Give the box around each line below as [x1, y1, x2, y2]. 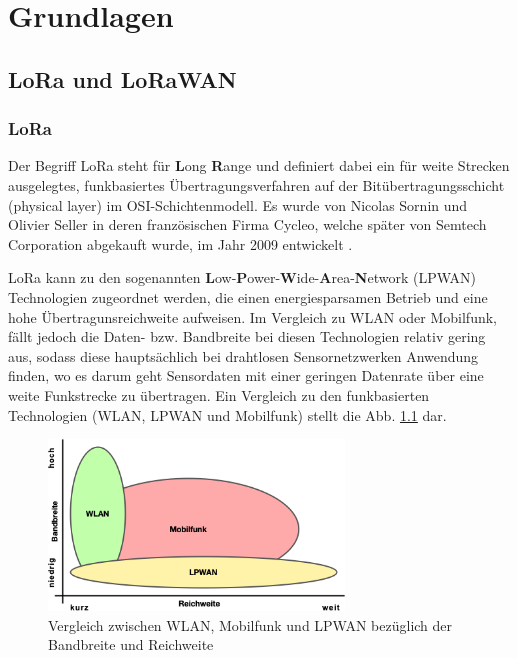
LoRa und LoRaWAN [8, 63, 237, 94]
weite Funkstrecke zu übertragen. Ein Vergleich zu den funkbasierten [8, 384, 430, 405]
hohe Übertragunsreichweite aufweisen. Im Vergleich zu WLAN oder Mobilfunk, [8, 306, 498, 327]
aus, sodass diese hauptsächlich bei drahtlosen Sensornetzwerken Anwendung [8, 345, 479, 366]
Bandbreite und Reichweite [48, 634, 214, 655]
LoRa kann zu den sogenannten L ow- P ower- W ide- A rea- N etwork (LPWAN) [8, 267, 476, 288]
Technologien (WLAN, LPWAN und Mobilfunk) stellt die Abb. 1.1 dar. [8, 404, 447, 425]
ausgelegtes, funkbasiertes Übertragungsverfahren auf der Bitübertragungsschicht [8, 174, 505, 195]
